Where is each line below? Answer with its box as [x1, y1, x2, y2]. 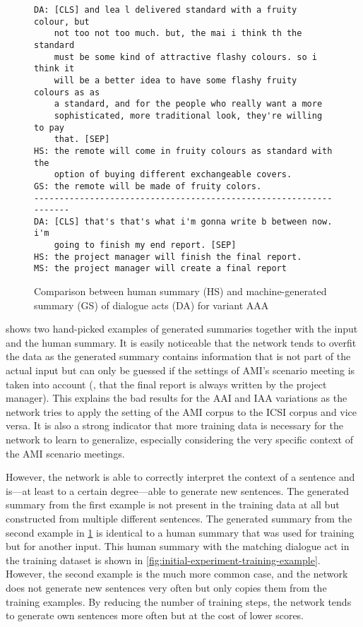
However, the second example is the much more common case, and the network [6, 566, 348, 581]
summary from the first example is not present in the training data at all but [6, 497, 340, 512]
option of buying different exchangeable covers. [54, 169, 292, 180]
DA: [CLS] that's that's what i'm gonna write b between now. [34, 216, 333, 227]
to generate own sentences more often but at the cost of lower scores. [6, 608, 304, 623]
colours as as [34, 87, 100, 97]
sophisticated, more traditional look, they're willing [54, 110, 323, 121]
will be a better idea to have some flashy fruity [54, 75, 297, 85]
